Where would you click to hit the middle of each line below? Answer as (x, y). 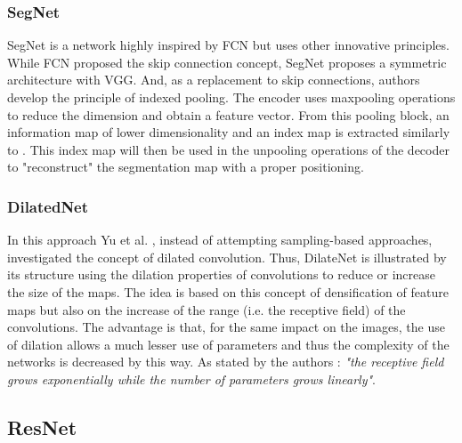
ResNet (42, 427)
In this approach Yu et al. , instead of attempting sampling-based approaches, (220, 240)
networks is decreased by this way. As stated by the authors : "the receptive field (226, 362)
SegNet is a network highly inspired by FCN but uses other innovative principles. (228, 45)
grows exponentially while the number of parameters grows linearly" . (191, 379)
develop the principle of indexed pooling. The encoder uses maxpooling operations (231, 97)
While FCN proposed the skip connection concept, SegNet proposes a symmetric (227, 62)
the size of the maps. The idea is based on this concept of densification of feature (228, 291)
